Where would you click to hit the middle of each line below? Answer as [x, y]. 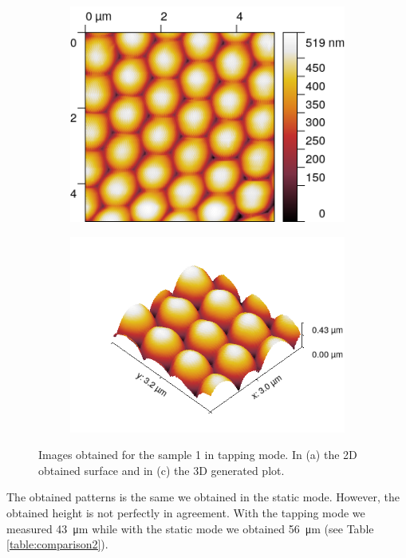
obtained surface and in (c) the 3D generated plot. [162, 470]
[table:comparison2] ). [57, 544]
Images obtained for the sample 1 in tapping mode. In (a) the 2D [198, 455]
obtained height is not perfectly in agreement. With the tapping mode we [186, 512]
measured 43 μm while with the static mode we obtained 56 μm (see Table [190, 528]
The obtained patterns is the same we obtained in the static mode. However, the [203, 497]
